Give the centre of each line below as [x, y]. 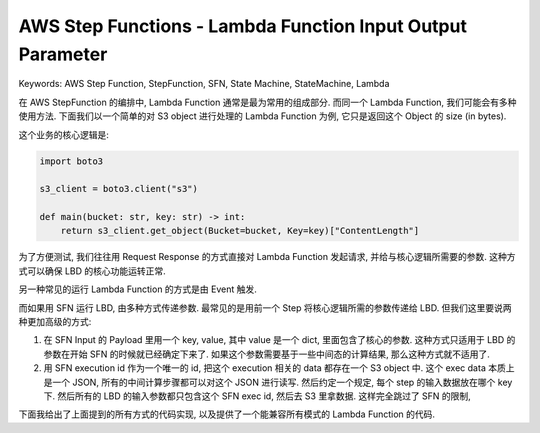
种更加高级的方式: [55, 321]
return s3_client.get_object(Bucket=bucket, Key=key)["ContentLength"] [240, 231]
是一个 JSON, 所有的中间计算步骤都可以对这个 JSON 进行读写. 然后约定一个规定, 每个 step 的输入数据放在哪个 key [278, 382]
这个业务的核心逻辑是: [64, 134]
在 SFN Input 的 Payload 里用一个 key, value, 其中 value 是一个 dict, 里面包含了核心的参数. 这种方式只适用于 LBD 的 [279, 340]
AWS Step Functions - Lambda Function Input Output [242, 26]
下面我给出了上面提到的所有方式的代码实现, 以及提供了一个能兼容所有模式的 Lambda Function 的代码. [226, 414]
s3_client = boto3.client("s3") [119, 189]
